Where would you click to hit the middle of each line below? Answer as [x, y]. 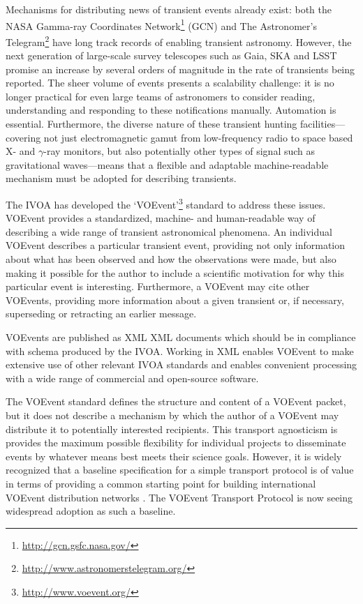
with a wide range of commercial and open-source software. [132, 378]
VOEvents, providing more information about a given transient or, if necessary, [175, 300]
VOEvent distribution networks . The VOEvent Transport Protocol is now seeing [179, 497]
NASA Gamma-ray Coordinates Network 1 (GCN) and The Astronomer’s [161, 24]
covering [23, 137]
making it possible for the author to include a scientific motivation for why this [175, 272]
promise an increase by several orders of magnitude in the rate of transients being [180, 69]
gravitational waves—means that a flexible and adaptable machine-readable [167, 164]
